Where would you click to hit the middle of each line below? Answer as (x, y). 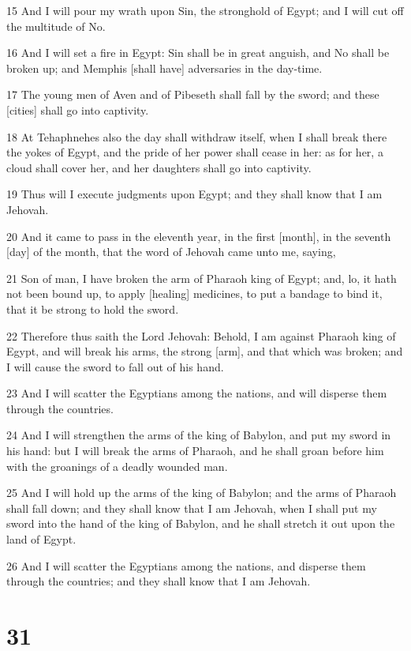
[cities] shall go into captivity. (78, 109)
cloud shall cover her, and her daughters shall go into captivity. (159, 167)
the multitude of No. (56, 26)
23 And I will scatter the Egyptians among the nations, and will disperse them (197, 393)
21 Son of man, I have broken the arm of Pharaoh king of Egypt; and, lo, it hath (202, 278)
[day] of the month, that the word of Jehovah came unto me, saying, (171, 252)
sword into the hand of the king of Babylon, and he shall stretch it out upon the (201, 523)
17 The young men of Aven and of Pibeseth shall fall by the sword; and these (193, 94)
